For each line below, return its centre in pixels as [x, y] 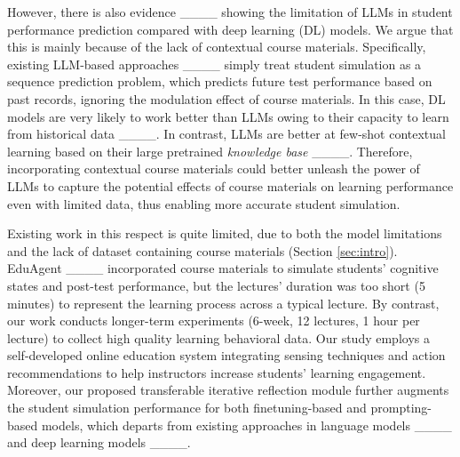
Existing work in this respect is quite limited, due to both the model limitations [225, 233]
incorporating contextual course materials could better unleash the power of [214, 168]
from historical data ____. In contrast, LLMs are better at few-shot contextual [226, 134]
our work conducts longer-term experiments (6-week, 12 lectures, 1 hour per [214, 321]
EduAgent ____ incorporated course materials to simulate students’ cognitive [223, 268]
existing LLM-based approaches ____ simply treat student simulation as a [214, 64]
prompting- [401, 408]
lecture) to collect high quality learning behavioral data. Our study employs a [218, 337]
